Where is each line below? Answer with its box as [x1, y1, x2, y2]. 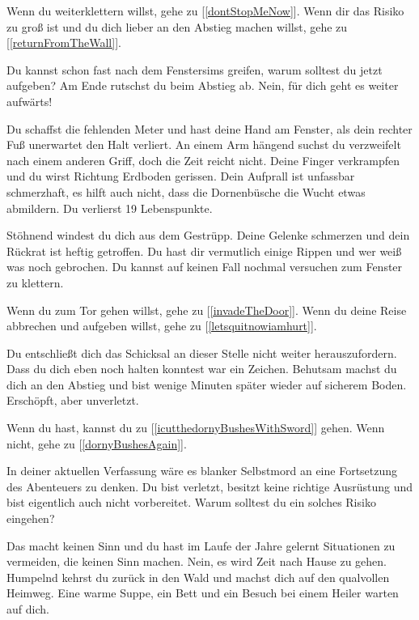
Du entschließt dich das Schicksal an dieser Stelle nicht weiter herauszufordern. [6, 344, 397, 361]
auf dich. [6, 601, 49, 617]
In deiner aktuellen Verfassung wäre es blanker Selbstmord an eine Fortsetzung [6, 462, 398, 479]
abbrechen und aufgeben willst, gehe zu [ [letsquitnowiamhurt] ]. [6, 317, 317, 334]
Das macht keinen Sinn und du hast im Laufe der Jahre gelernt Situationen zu [6, 537, 396, 554]
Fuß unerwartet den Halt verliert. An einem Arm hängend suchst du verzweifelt [6, 136, 401, 153]
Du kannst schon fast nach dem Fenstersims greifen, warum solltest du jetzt [6, 61, 383, 78]
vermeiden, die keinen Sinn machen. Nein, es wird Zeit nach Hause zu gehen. [6, 553, 387, 570]
